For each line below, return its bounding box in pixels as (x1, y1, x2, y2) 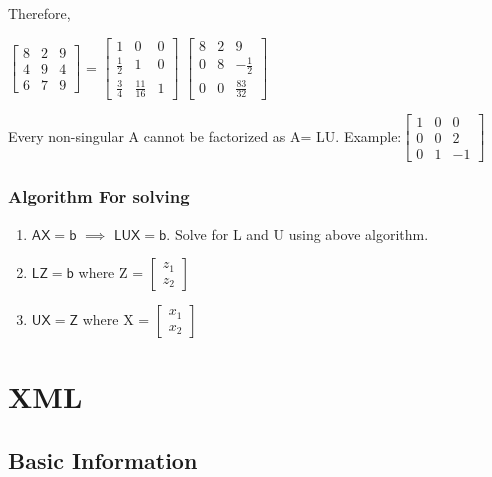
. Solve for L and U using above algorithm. (166, 223, 429, 244)
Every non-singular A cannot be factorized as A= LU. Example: (8, 125, 402, 146)
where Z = (78, 262, 144, 283)
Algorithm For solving (8, 184, 190, 209)
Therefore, (8, 3, 71, 23)
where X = (82, 309, 150, 330)
